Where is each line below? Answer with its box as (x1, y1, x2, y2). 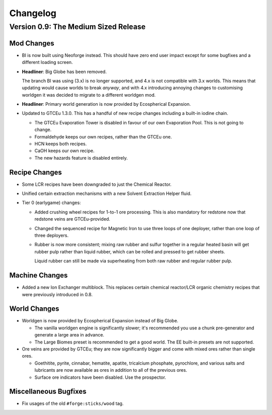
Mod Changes (9, 39, 55, 47)
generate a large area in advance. (34, 332, 104, 338)
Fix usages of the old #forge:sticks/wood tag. (22, 400, 124, 406)
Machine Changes (9, 271, 68, 280)
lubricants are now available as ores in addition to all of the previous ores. (34, 367, 187, 373)
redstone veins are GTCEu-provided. (34, 216, 110, 222)
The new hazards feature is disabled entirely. (34, 155, 128, 161)
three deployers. (34, 232, 69, 239)
